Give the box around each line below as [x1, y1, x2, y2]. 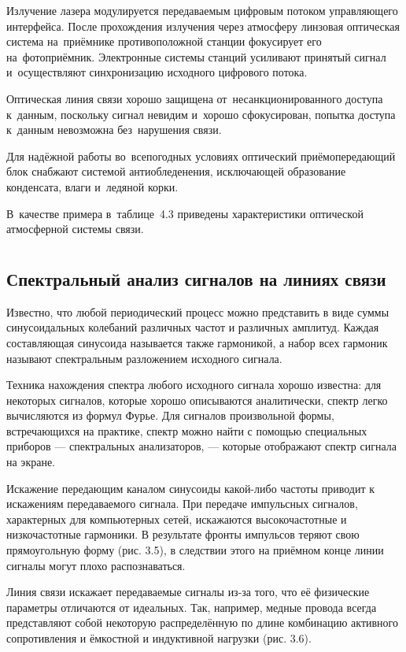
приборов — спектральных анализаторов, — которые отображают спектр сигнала [6, 438, 397, 454]
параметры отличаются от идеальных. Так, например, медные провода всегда [6, 598, 377, 615]
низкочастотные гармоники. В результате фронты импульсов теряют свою [6, 526, 360, 543]
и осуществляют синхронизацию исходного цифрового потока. [6, 64, 308, 80]
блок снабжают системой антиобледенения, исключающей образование [6, 163, 346, 180]
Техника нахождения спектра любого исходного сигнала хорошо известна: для [6, 376, 382, 393]
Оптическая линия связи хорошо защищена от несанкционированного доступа [6, 90, 383, 106]
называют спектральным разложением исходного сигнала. [6, 350, 282, 366]
